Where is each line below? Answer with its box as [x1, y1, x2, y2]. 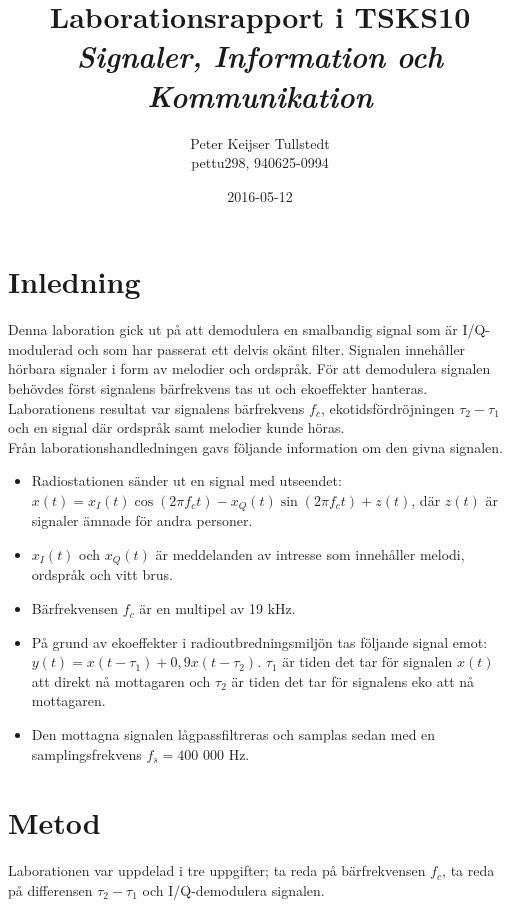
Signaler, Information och [76, 35, 444, 77]
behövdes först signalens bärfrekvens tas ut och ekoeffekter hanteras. [8, 378, 428, 398]
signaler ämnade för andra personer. [31, 510, 253, 531]
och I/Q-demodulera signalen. [142, 879, 325, 900]
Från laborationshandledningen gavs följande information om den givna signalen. [8, 436, 503, 457]
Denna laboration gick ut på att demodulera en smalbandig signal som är [8, 319, 458, 340]
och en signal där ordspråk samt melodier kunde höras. [8, 417, 345, 438]
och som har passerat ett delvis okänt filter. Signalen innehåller [77, 338, 466, 359]
